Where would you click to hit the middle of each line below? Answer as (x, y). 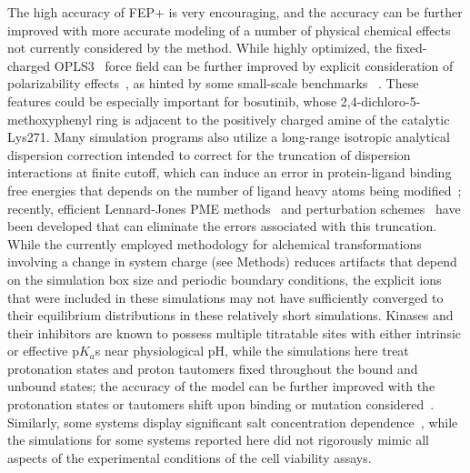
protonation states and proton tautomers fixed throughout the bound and (213, 368)
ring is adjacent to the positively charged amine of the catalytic (273, 119)
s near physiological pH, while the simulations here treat (252, 351)
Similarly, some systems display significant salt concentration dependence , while (233, 422)
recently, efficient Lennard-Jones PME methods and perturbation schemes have (234, 208)
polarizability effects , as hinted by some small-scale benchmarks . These (213, 83)
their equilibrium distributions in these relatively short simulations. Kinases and (230, 315)
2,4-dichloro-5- (380, 101)
